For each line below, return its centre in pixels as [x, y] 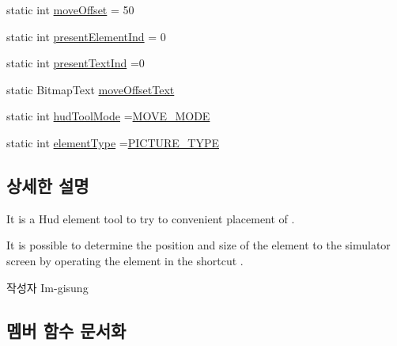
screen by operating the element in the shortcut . [125, 260]
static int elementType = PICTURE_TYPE [113, 142]
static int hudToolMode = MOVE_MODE [108, 116]
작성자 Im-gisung [47, 287]
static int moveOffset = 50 [70, 10]
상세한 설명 [48, 185]
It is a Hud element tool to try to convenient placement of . [151, 218]
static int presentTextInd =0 [76, 63]
